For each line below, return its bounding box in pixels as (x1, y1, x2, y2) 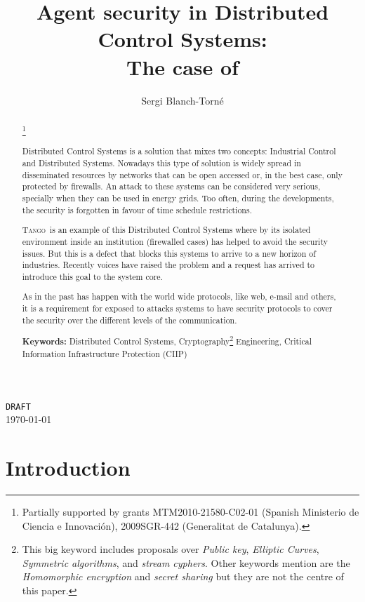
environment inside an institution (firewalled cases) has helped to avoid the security (22, 235, 328, 247)
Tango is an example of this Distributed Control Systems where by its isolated (22, 224, 311, 236)
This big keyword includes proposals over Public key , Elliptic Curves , (22, 542, 319, 556)
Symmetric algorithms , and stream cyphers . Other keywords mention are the (22, 555, 350, 570)
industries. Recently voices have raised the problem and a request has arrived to (22, 259, 315, 271)
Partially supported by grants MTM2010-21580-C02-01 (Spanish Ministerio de (22, 504, 359, 519)
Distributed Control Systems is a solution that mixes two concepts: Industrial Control (22, 145, 336, 157)
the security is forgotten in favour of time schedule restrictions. (22, 203, 252, 215)
